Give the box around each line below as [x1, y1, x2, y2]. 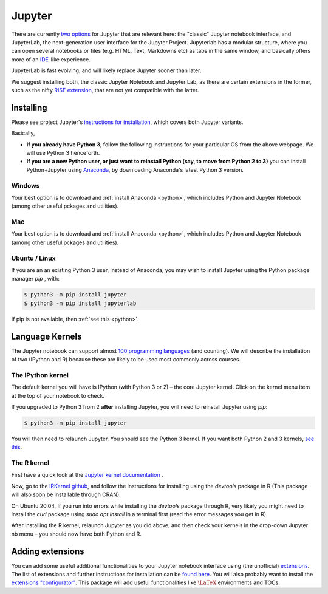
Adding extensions [11, 546, 84, 556]
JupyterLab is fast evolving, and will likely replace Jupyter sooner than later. [11, 67, 202, 74]
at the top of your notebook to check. [11, 392, 104, 399]
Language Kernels [11, 331, 82, 341]
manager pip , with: [11, 275, 60, 282]
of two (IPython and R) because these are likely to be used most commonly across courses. [11, 356, 241, 363]
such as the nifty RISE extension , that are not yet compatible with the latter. [11, 86, 199, 94]
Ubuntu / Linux [11, 254, 56, 262]
